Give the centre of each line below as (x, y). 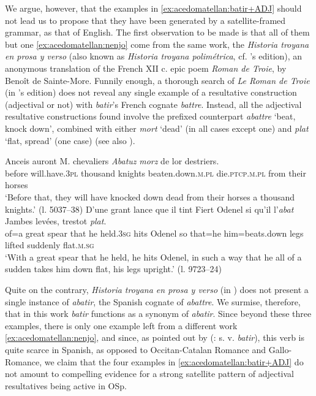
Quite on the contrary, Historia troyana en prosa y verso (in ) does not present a (157, 290)
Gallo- (280, 350)
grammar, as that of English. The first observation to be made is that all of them (157, 32)
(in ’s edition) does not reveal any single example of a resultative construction (151, 92)
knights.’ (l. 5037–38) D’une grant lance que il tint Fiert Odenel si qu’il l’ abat (149, 209)
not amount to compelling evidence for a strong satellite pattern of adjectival (149, 374)
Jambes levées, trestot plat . (56, 221)
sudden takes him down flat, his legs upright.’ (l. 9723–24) (113, 269)
